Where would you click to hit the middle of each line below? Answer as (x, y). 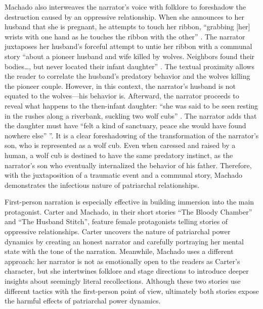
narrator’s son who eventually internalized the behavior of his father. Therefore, (128, 165)
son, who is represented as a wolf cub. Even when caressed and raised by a (120, 145)
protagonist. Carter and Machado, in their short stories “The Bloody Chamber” (128, 211)
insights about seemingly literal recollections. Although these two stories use (123, 281)
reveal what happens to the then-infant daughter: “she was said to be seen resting (131, 105)
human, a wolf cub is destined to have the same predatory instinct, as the (119, 155)
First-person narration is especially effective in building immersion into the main (129, 202)
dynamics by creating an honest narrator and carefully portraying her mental (124, 241)
